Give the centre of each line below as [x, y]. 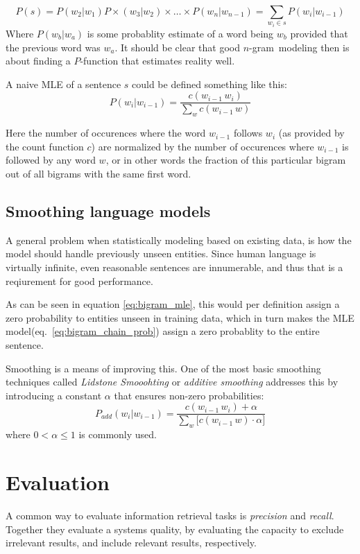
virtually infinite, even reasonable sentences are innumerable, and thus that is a [174, 267]
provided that [319, 34]
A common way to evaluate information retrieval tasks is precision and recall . [170, 515]
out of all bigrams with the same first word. [98, 174]
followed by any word [51, 160]
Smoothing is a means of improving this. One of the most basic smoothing [163, 368]
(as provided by [311, 133]
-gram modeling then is [299, 47]
